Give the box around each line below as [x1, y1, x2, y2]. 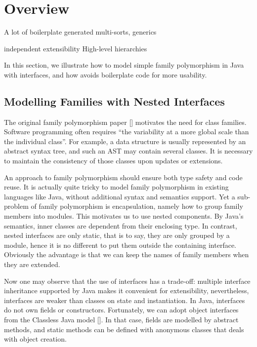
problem [4, 201, 29, 211]
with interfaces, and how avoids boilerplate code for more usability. [4, 69, 207, 79]
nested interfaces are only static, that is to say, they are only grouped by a [4, 230, 230, 240]
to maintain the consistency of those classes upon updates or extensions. [4, 155, 223, 166]
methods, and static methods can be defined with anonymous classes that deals [4, 324, 244, 334]
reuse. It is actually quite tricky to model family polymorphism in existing [4, 182, 229, 192]
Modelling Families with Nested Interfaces [4, 93, 225, 109]
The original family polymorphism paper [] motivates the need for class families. [4, 116, 247, 127]
